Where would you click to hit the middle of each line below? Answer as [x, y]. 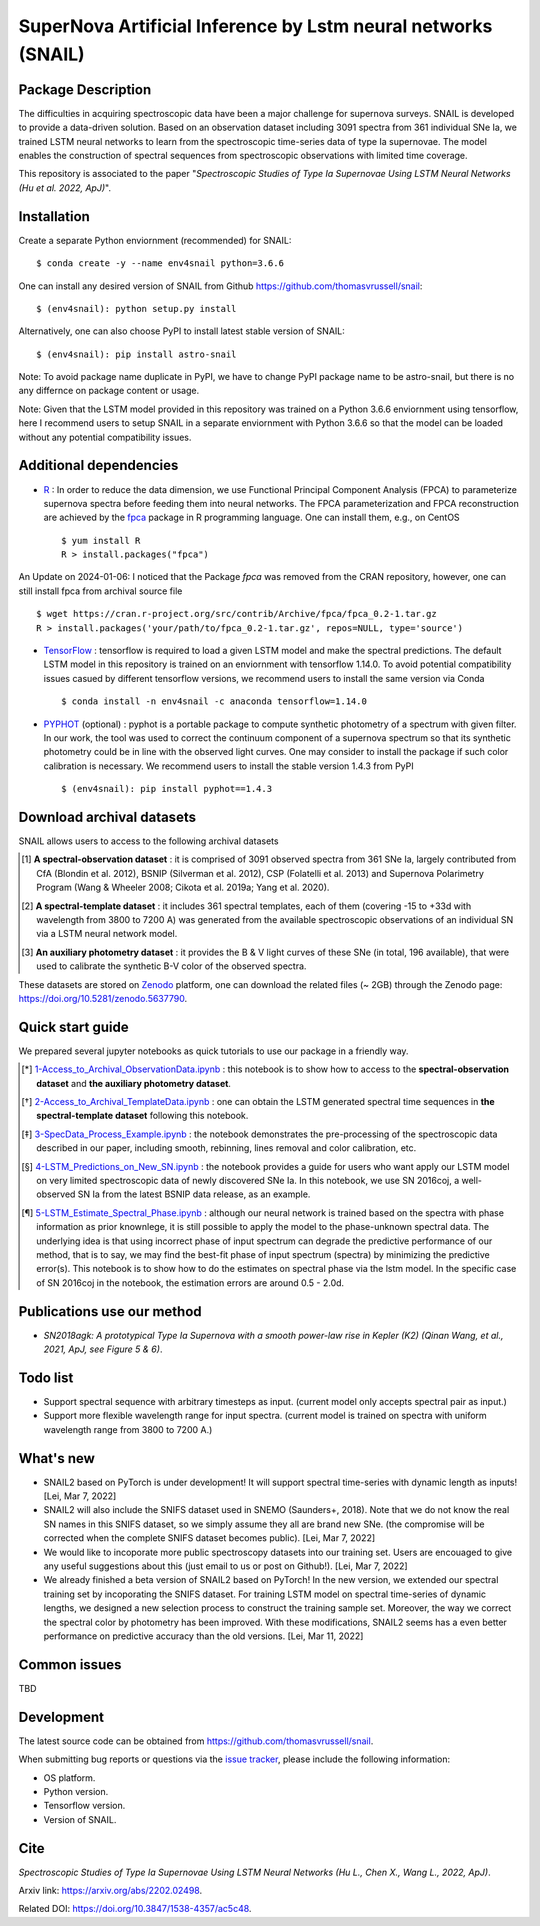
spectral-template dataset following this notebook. [142, 1116]
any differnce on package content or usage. [109, 391]
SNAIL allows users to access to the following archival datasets [148, 841]
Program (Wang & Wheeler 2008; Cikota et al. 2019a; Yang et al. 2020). [183, 887]
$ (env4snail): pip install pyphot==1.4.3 [167, 789]
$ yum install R [101, 540]
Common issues [70, 1664]
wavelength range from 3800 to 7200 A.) [128, 1429]
